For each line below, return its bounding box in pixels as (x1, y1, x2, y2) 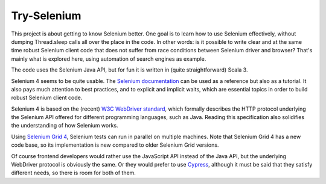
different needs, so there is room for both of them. (11, 169, 136, 177)
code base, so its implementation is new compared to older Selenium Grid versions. (11, 141, 219, 149)
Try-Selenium (11, 9, 81, 22)
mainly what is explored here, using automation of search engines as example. (11, 55, 206, 63)
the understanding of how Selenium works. (11, 122, 118, 129)
